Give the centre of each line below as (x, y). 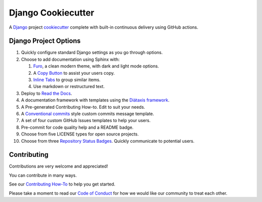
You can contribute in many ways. (43, 175)
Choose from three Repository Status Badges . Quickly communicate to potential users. (108, 141)
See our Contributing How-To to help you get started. (62, 184)
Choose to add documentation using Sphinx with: (70, 59)
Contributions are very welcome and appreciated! (58, 166)
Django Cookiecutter (52, 13)
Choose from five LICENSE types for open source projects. (80, 134)
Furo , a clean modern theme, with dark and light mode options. (96, 66)
